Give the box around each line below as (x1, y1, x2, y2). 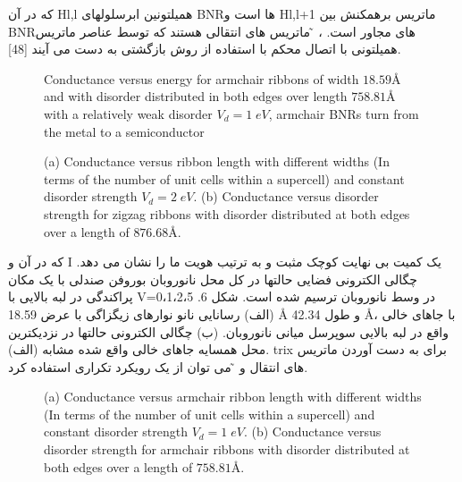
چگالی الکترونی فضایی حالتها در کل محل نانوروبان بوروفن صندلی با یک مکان (8, 269, 417, 288)
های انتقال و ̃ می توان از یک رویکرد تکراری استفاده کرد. (8, 357, 308, 376)
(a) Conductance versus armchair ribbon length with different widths (44, 387, 422, 406)
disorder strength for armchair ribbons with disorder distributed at (44, 440, 410, 459)
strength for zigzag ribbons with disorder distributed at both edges (44, 204, 410, 223)
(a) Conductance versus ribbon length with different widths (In (44, 152, 390, 171)
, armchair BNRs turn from (268, 104, 419, 123)
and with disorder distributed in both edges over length (44, 87, 348, 106)
